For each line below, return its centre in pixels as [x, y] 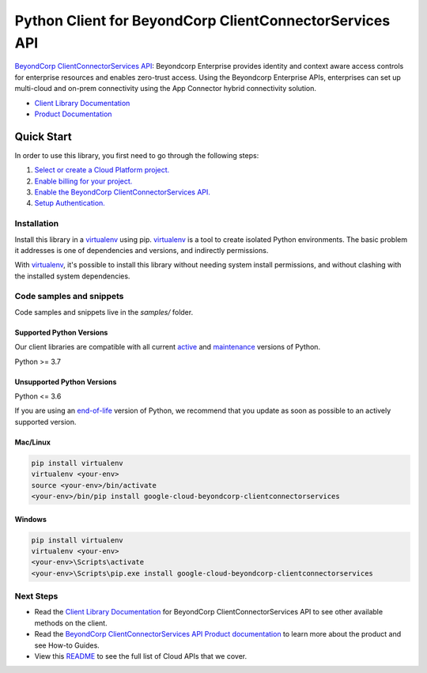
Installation [37, 224]
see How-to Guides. [67, 645]
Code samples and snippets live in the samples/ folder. [104, 312]
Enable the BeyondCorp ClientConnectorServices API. [123, 192]
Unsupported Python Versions [66, 382]
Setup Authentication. [70, 203]
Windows [30, 519]
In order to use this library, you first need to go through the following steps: [137, 155]
